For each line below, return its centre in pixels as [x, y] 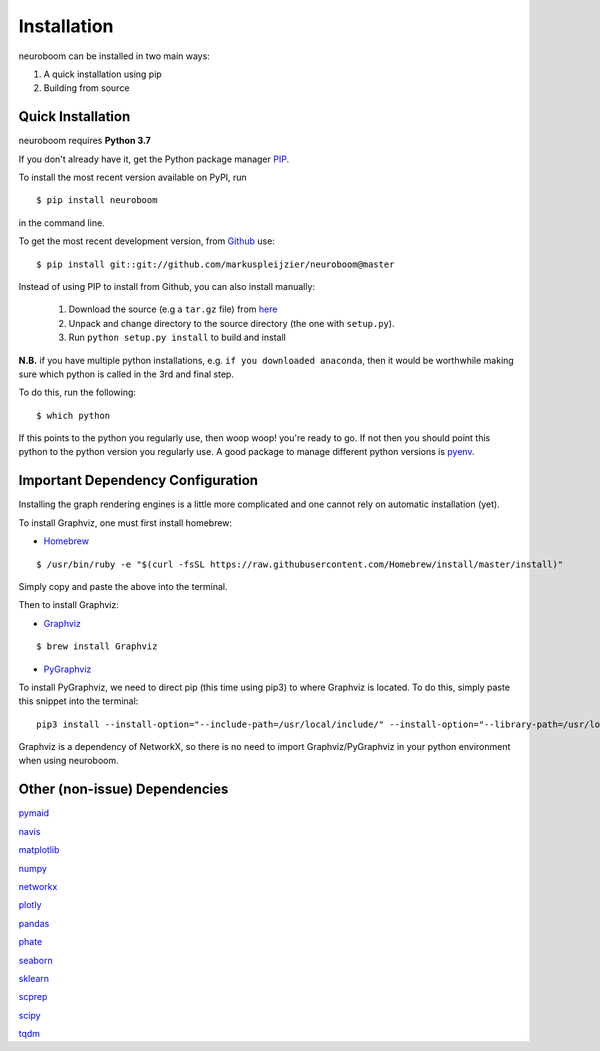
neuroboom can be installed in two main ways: [114, 56]
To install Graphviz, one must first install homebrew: [125, 522]
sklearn [34, 978]
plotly [30, 905]
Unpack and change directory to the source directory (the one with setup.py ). [231, 323]
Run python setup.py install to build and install [177, 337]
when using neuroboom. [68, 761]
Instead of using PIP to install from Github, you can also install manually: [166, 286]
